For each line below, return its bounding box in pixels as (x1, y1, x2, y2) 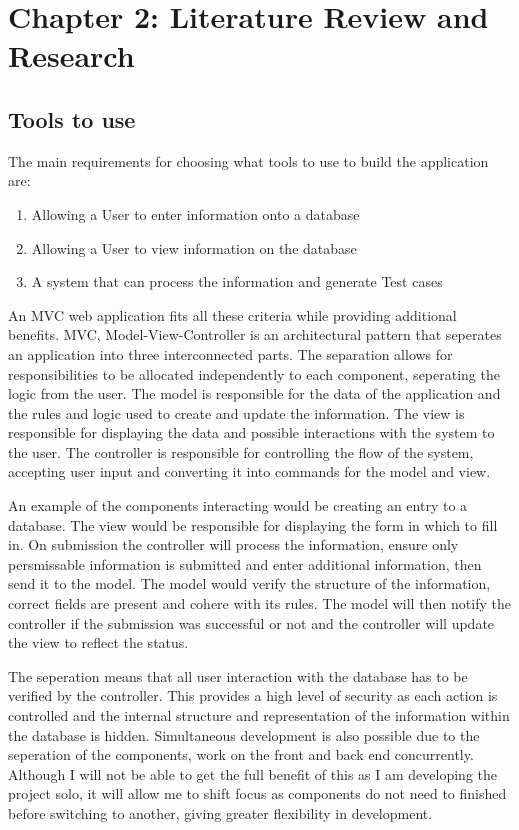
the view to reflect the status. (8, 632, 189, 653)
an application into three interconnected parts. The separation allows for (8, 343, 453, 364)
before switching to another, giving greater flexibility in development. (8, 802, 433, 823)
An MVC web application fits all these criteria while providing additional (8, 304, 457, 325)
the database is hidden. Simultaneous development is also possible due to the (8, 724, 480, 745)
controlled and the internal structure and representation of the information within (8, 705, 510, 726)
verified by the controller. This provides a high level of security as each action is (8, 685, 498, 706)
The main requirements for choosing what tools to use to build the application (8, 150, 489, 171)
